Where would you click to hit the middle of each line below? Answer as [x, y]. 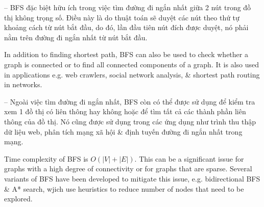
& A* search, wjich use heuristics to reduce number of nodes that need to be [124, 188]
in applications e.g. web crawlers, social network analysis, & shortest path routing [132, 74]
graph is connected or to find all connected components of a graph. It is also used [132, 64]
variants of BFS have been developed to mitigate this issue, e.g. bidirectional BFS [132, 178]
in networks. [23, 84]
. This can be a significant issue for [189, 158]
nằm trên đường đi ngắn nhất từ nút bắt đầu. [76, 37]
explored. [18, 199]
